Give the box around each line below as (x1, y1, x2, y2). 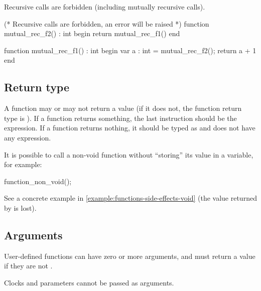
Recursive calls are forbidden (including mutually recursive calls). (4, 2, 205, 12)
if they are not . (4, 260, 53, 271)
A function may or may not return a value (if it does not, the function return (4, 103, 242, 113)
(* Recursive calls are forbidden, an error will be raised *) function (4, 18, 209, 29)
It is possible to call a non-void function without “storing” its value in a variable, (4, 149, 253, 160)
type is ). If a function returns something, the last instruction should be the (4, 112, 237, 123)
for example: (4, 159, 42, 170)
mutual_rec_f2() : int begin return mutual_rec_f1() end (4, 28, 180, 39)
